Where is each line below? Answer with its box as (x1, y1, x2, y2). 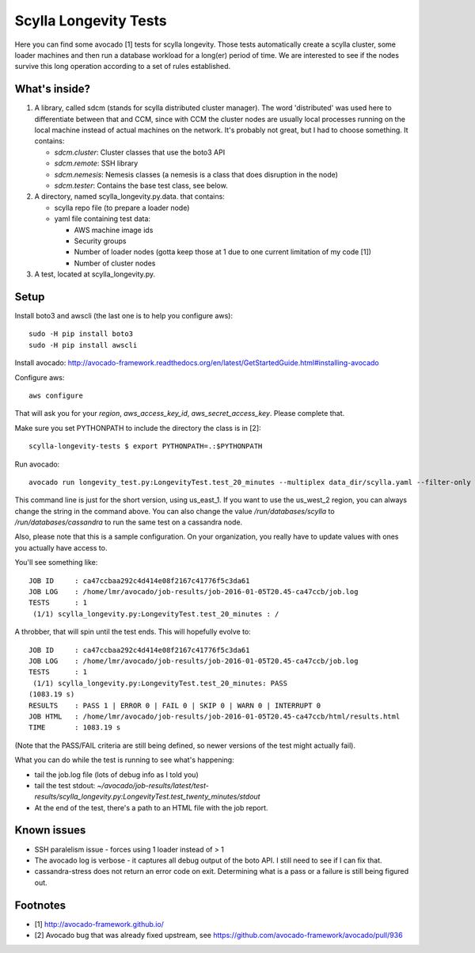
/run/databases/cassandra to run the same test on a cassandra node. (14, 517, 243, 527)
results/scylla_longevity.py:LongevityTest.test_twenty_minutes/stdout (34, 792, 260, 802)
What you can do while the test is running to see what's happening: (14, 755, 234, 764)
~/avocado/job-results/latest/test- (97, 780, 209, 790)
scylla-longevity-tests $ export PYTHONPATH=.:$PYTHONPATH (28, 442, 263, 451)
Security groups (74, 236, 127, 246)
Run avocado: (14, 459, 60, 469)
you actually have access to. (14, 543, 108, 552)
